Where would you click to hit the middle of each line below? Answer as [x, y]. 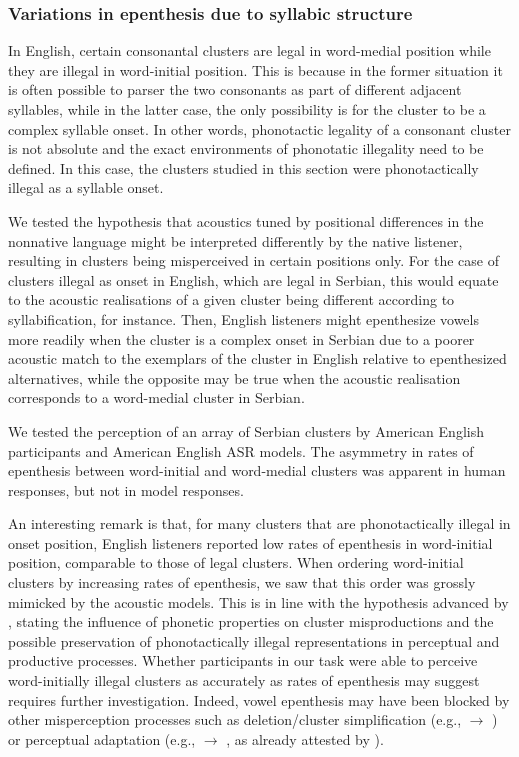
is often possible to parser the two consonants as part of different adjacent [235, 89]
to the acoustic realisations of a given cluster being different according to [231, 299]
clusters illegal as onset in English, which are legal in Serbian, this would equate [253, 279]
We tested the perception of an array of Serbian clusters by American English [246, 430]
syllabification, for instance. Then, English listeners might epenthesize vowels [243, 318]
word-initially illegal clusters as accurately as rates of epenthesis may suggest [244, 680]
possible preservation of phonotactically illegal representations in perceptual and [254, 640]
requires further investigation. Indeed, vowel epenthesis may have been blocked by [259, 699]
